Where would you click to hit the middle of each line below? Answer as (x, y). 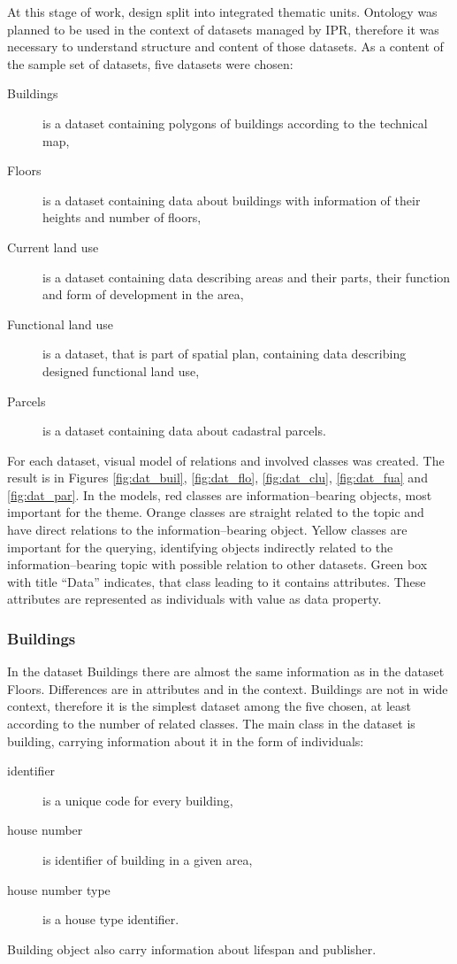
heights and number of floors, (122, 217)
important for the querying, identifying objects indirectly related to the (200, 547)
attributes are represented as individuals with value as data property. (194, 599)
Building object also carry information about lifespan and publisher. (192, 949)
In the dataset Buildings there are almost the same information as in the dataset (226, 671)
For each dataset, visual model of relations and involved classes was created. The (226, 460)
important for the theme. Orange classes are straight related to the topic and (216, 512)
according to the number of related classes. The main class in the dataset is (211, 724)
